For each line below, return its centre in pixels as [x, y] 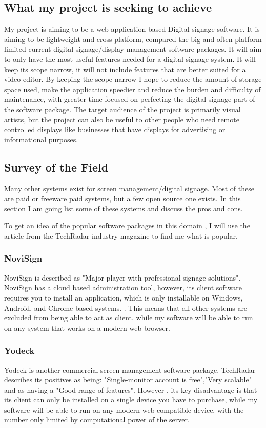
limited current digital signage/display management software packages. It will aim [133, 49]
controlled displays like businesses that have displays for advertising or [115, 129]
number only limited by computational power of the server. [97, 420]
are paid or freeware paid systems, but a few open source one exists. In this [122, 198]
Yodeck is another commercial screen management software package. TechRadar [130, 369]
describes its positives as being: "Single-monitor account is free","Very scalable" [128, 380]
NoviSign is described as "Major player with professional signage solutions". [122, 277]
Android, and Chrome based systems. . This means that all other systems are [126, 307]
